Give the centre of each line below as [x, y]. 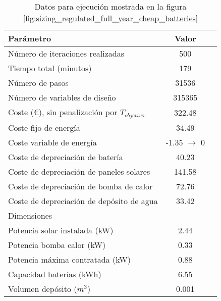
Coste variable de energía [52, 142]
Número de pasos [38, 83]
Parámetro [30, 38]
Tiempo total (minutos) [50, 68]
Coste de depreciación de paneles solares [79, 171]
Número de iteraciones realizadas [66, 53]
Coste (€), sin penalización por [63, 112]
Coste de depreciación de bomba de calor [80, 186]
